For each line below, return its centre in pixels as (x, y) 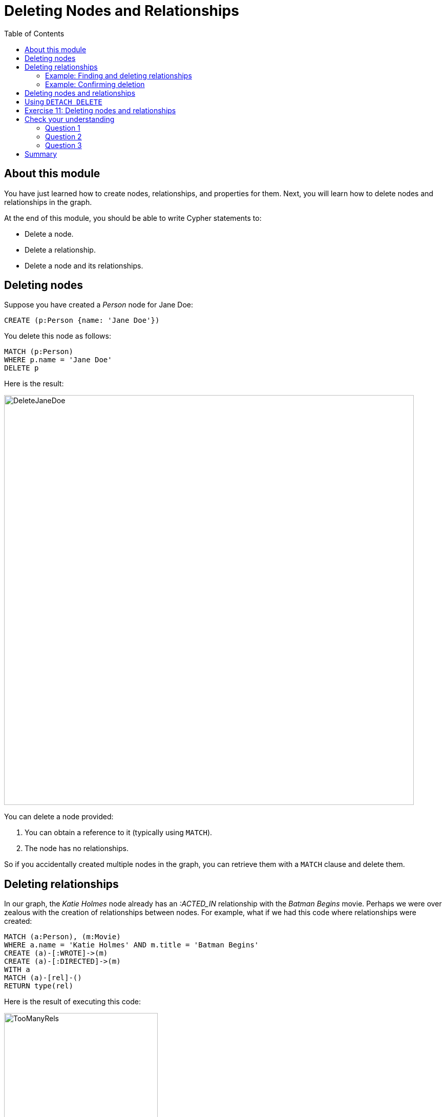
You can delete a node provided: (59, 817)
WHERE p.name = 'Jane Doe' (58, 360)
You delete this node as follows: (58, 336)
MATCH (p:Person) (39, 352)
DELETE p (22, 368)
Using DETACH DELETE (63, 101)
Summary (41, 154)
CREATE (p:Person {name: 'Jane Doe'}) (82, 320)
